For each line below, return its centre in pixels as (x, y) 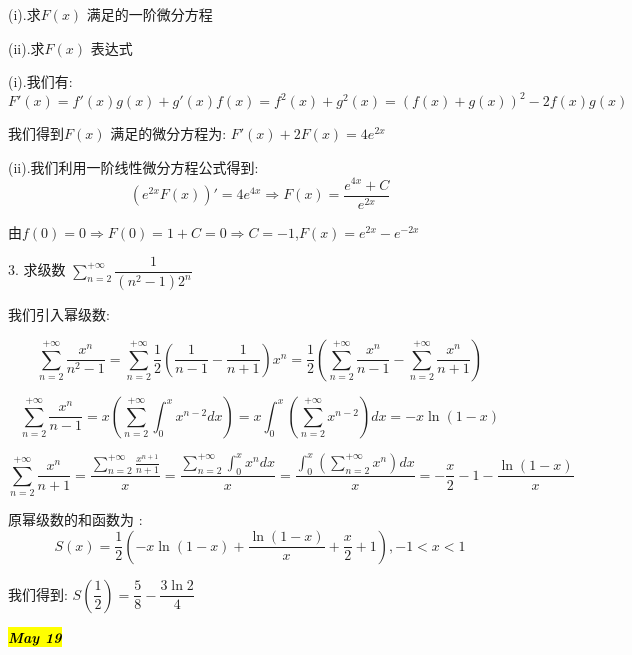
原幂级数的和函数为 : (75, 519)
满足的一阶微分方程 (149, 14)
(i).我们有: (40, 81)
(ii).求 (26, 47)
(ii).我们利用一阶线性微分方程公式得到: (133, 166)
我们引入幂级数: (59, 314)
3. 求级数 (37, 269)
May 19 (35, 636)
